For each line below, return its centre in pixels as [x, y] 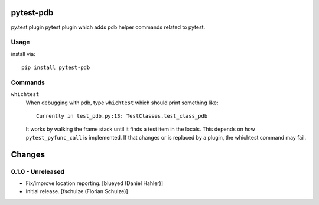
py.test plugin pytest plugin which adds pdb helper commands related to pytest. [108, 27]
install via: [23, 54]
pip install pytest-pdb [56, 67]
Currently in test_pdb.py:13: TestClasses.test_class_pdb [122, 116]
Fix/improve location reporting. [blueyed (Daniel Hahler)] [95, 183]
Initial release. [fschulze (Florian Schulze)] [77, 191]
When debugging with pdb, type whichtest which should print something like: [122, 102]
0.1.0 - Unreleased [38, 171]
